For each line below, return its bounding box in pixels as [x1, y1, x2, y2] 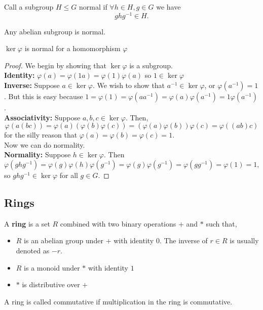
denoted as [16, 245, 50, 255]
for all [59, 170, 78, 181]
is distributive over [22, 279, 80, 290]
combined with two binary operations [60, 218, 176, 229]
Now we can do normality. [4, 139, 85, 150]
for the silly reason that [4, 129, 78, 140]
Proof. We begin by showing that [4, 60, 106, 70]
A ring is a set [4, 218, 50, 229]
